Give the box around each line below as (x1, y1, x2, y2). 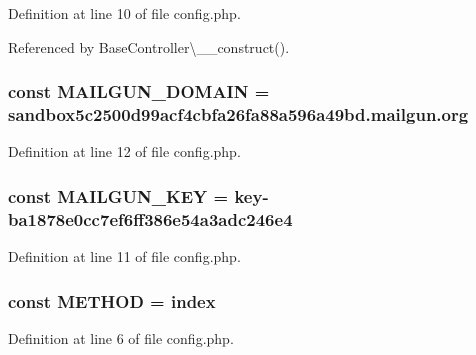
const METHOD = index (8, 288, 216, 313)
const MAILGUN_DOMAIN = (8, 79, 270, 104)
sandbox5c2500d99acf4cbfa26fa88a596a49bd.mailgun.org (8, 102, 469, 127)
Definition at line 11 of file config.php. (8, 246, 241, 267)
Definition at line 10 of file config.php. (8, 3, 241, 23)
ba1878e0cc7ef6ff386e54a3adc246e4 (8, 206, 293, 231)
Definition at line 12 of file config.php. (8, 141, 241, 162)
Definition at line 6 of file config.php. (8, 327, 234, 348)
